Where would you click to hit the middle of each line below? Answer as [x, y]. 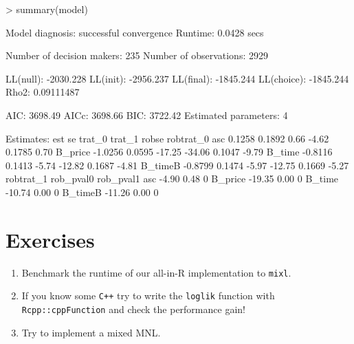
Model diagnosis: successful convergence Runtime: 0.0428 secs [135, 32]
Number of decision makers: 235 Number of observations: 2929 [137, 55]
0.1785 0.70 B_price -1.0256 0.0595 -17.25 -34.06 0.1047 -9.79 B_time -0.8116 [169, 152]
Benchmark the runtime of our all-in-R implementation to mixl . [156, 272]
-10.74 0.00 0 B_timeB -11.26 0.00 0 [82, 192]
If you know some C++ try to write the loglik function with [148, 295]
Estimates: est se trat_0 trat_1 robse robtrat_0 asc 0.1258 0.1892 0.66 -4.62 [167, 138]
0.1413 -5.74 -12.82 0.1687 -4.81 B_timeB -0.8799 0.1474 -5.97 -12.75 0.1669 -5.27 [177, 165]
